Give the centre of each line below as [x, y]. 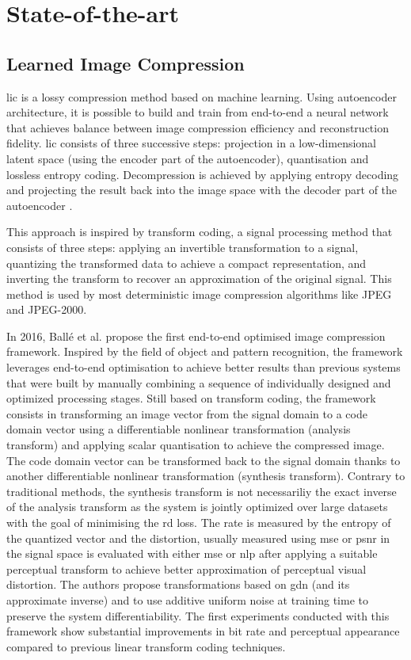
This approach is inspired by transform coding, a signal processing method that [200, 232]
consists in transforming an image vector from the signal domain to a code [187, 413]
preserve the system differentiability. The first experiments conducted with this [198, 615]
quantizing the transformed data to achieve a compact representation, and [186, 263]
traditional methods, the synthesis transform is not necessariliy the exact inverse [202, 491]
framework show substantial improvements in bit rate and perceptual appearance [203, 631]
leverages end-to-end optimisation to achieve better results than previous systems [204, 367]
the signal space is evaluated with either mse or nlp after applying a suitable [192, 553]
